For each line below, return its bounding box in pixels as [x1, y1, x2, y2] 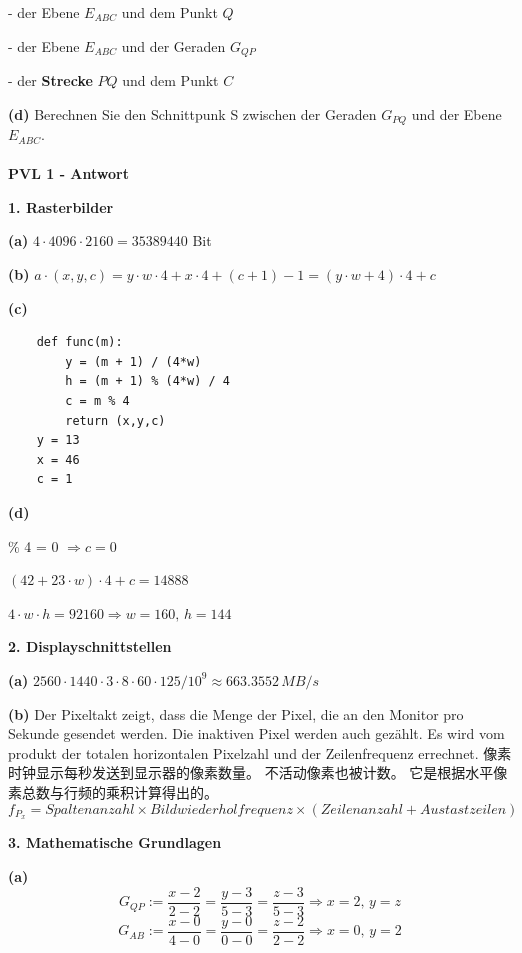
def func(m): [36, 335, 123, 350]
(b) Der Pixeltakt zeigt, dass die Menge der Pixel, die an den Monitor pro [8, 703, 464, 724]
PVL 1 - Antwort [8, 163, 129, 184]
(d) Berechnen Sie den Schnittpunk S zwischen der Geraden [8, 103, 377, 124]
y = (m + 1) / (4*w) [65, 354, 202, 369]
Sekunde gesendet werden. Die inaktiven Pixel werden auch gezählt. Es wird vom [8, 723, 505, 744]
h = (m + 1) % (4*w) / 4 [65, 374, 230, 389]
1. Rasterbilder [8, 196, 114, 217]
